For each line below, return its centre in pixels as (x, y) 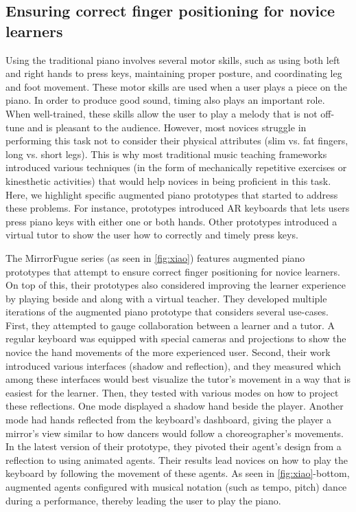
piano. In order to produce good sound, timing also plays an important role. (165, 100)
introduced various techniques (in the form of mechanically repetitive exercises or (176, 167)
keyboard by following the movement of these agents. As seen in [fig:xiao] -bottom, (178, 473)
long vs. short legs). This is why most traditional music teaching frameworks (166, 154)
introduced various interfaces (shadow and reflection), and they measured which (173, 365)
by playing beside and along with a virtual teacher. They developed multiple (166, 298)
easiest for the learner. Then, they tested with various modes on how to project (172, 392)
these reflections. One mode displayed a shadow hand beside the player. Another (175, 406)
